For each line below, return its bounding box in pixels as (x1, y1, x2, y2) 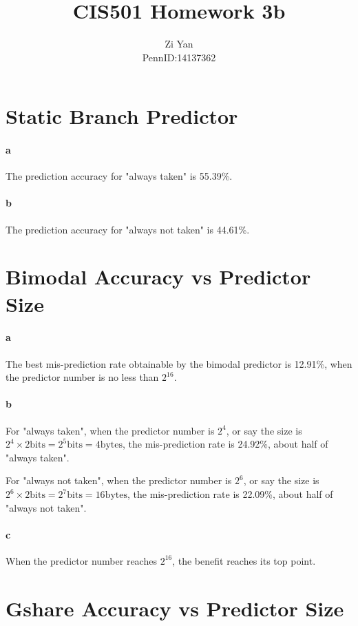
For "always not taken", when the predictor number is (6, 473, 232, 488)
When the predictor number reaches (6, 553, 157, 567)
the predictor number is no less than (6, 370, 159, 384)
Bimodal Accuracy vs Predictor (6, 262, 311, 291)
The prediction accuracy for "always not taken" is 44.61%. (6, 222, 250, 236)
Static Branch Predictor (6, 102, 238, 130)
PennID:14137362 (142, 50, 216, 64)
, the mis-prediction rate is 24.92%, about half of (123, 437, 328, 451)
